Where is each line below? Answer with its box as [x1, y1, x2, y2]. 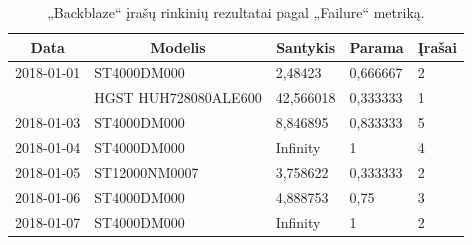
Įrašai [417, 36, 457, 57]
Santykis [276, 36, 336, 57]
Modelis [150, 36, 206, 57]
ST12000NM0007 [94, 161, 199, 182]
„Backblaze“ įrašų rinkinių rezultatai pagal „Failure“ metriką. [47, 2, 425, 22]
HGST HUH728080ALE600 [94, 87, 262, 108]
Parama [349, 36, 404, 57]
